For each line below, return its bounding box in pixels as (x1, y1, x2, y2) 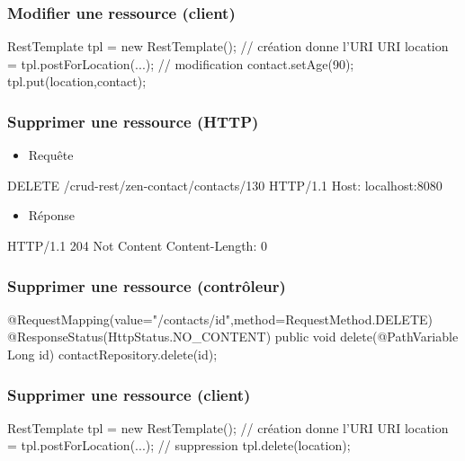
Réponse (28, 206, 76, 225)
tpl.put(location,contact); (7, 72, 147, 91)
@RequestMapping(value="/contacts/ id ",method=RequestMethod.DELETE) (7, 309, 433, 328)
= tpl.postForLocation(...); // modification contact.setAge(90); (7, 54, 354, 73)
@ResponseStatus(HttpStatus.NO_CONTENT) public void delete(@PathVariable (7, 327, 459, 346)
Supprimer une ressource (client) (7, 383, 251, 405)
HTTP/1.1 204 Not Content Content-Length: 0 (7, 236, 267, 254)
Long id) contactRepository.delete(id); (7, 345, 218, 363)
